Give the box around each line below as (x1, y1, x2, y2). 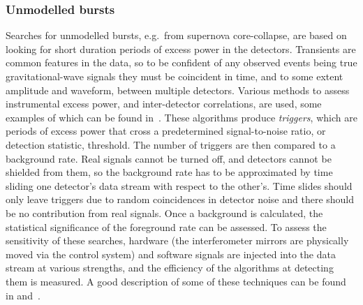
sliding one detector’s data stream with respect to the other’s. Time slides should (6, 178, 353, 193)
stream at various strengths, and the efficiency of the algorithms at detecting (6, 260, 334, 275)
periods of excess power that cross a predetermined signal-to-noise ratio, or (6, 124, 326, 138)
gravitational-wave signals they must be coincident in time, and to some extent (6, 69, 343, 83)
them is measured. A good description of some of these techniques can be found (6, 274, 346, 288)
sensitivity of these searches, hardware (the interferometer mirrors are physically (6, 233, 349, 248)
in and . (6, 288, 40, 302)
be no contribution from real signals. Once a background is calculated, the (6, 205, 323, 220)
